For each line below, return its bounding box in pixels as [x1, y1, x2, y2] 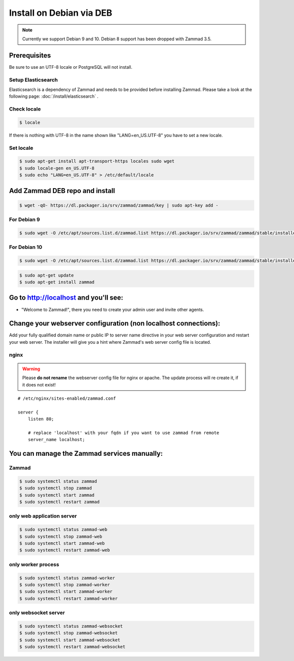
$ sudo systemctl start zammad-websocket [19, 637, 121, 643]
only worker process [9, 561, 59, 568]
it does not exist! [22, 382, 56, 387]
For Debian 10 [9, 244, 43, 250]
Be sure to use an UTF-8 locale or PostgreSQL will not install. [9, 64, 132, 70]
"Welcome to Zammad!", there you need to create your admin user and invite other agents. [21, 306, 204, 312]
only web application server [9, 513, 77, 520]
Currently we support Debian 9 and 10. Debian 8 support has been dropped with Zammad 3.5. [22, 36, 212, 42]
